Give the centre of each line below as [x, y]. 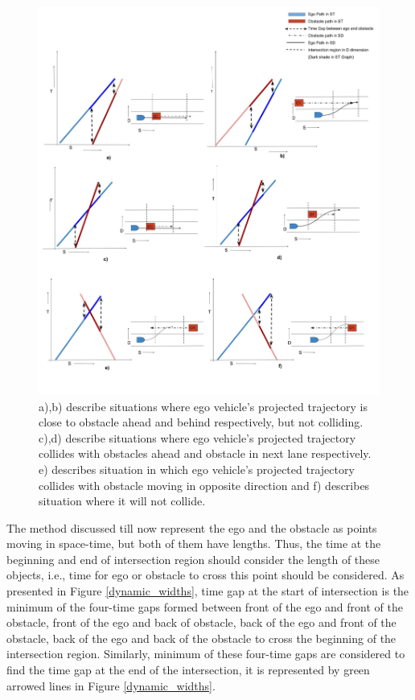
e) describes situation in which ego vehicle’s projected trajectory [197, 469]
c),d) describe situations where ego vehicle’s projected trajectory [197, 437]
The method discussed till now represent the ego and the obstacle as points [192, 527]
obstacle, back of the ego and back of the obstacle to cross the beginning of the [201, 638]
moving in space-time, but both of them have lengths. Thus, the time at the [194, 544]
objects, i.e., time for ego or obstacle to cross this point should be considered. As [205, 575]
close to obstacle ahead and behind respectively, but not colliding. [201, 422]
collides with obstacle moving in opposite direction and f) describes [204, 485]
